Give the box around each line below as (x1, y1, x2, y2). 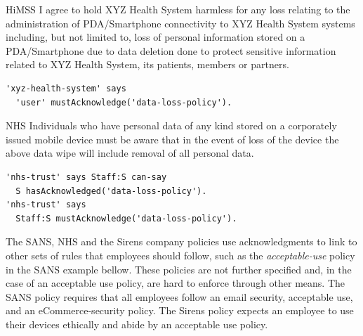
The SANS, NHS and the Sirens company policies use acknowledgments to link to (6, 234, 357, 249)
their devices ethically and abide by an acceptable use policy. (6, 316, 268, 331)
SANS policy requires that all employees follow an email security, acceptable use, (6, 289, 353, 304)
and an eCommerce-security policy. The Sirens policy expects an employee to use (6, 303, 354, 318)
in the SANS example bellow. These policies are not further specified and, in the (6, 261, 352, 276)
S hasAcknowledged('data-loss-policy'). (15, 186, 207, 196)
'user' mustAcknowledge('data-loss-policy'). (15, 97, 232, 108)
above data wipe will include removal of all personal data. (6, 146, 254, 160)
